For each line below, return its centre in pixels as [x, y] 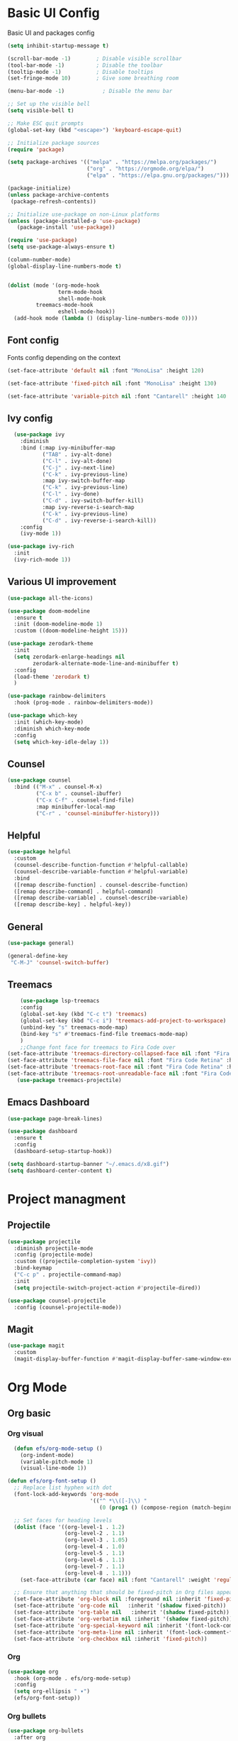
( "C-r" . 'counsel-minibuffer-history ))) [98, 813]
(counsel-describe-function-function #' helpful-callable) [101, 865]
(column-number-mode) [39, 260]
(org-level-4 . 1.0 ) [95, 1547]
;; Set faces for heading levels [63, 1520]
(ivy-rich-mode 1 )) [42, 560]
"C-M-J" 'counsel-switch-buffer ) [60, 962]
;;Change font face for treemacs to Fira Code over [98, 1047]
